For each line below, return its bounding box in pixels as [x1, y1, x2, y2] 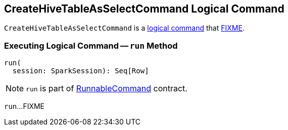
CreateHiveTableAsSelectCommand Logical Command [4, 3, 284, 15]
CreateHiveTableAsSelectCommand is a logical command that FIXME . [4, 24, 245, 33]
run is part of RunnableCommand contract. [26, 83, 187, 94]
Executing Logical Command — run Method [4, 40, 178, 51]
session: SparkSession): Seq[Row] [12, 67, 149, 75]
